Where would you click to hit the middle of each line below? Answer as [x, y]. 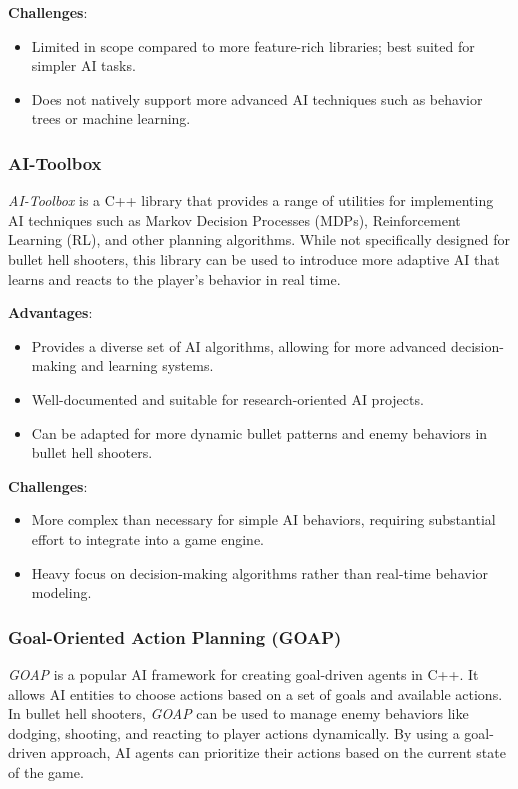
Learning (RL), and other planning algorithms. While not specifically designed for [259, 239]
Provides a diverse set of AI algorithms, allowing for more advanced [239, 345]
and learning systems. [147, 365]
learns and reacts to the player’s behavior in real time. [174, 278]
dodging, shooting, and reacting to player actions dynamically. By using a [234, 732]
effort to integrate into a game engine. [148, 538]
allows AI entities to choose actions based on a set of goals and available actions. [255, 693]
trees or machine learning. [111, 118]
